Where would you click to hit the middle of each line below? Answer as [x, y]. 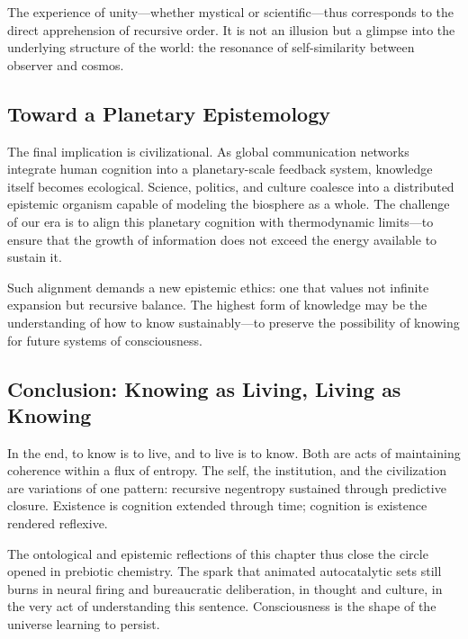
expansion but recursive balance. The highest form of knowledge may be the [217, 305]
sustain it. [35, 257]
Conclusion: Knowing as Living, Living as [204, 388]
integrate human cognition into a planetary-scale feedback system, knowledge [220, 169]
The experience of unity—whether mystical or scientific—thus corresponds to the [231, 12]
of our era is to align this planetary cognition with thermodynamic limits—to [220, 221]
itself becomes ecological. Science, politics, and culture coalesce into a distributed [231, 186]
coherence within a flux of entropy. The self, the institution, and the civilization [227, 470]
